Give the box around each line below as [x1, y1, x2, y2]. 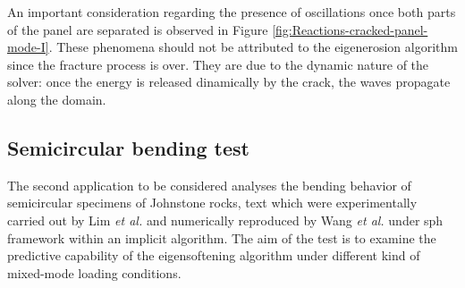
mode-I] [7, 38, 49, 56]
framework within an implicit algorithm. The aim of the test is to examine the [7, 228, 436, 247]
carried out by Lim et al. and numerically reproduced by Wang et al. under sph [7, 210, 444, 229]
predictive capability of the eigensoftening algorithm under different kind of [7, 246, 420, 265]
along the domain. [7, 89, 106, 108]
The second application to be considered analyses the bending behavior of [7, 175, 411, 194]
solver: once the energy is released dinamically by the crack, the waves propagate [7, 72, 451, 91]
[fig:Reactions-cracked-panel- [272, 20, 428, 38]
